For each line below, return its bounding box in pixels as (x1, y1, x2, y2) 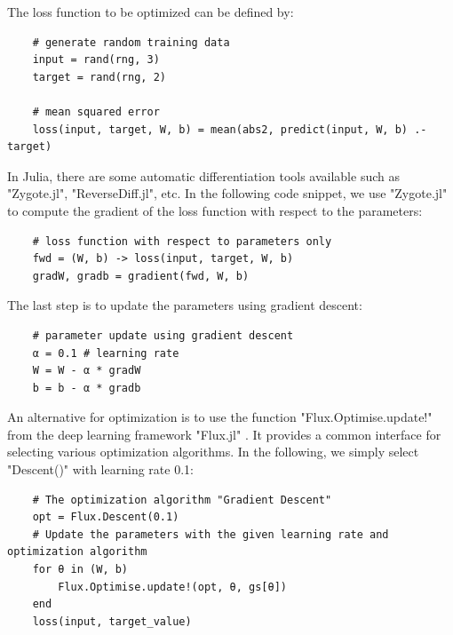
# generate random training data (32, 36, 230, 49)
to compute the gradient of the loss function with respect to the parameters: (7, 201, 423, 219)
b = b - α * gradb (32, 381, 141, 394)
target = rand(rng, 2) (32, 70, 166, 83)
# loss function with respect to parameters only (32, 234, 332, 248)
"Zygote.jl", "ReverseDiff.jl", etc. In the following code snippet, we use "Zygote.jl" (7, 184, 448, 202)
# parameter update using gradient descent (32, 329, 294, 342)
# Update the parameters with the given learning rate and (32, 528, 389, 541)
